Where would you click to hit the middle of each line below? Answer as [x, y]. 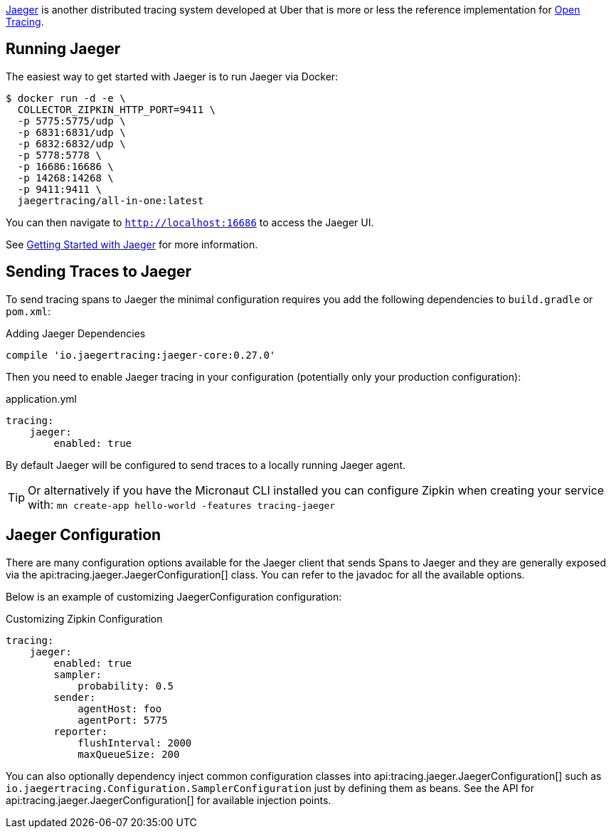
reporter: [81, 731]
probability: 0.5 [126, 686]
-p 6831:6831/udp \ [71, 132]
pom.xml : [28, 311]
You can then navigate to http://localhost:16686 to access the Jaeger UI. [190, 222]
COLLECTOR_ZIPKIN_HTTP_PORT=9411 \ [117, 109]
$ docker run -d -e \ [66, 98]
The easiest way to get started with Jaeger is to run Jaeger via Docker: [172, 76]
